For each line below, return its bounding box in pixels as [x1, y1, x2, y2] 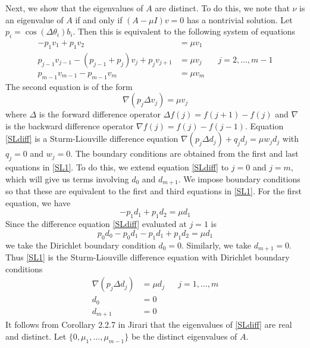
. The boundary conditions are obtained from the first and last [70, 147, 299, 160]
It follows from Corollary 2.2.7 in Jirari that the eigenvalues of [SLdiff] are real [5, 318, 292, 331]
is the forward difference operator [39, 108, 161, 120]
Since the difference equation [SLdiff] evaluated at [5, 218, 187, 230]
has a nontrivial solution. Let [186, 13, 293, 26]
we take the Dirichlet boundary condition [5, 238, 156, 251]
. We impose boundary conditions [178, 172, 300, 185]
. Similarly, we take [181, 238, 252, 251]
